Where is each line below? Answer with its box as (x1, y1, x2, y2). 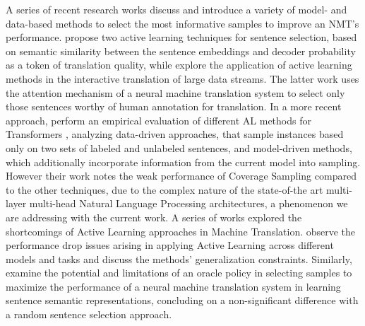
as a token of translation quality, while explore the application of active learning (6, 57, 352, 72)
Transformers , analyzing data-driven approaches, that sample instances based (6, 127, 344, 141)
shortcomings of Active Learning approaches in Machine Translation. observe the (6, 223, 356, 238)
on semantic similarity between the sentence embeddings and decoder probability (6, 43, 356, 58)
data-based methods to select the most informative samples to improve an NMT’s (6, 16, 359, 30)
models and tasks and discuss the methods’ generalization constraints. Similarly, (6, 251, 352, 266)
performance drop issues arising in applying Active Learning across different (6, 238, 334, 252)
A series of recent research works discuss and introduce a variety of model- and (6, 2, 347, 16)
